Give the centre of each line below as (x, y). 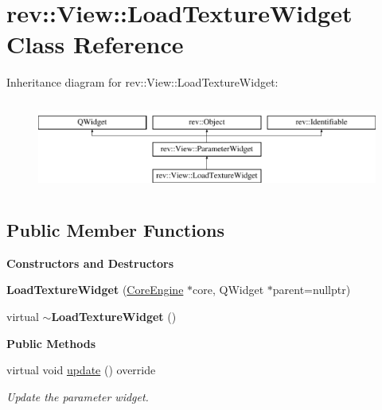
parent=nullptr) (312, 290)
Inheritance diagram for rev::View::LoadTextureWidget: (142, 82)
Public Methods (51, 343)
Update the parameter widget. (78, 396)
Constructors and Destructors (90, 263)
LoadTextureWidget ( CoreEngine (95, 290)
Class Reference (95, 44)
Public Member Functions (115, 230)
